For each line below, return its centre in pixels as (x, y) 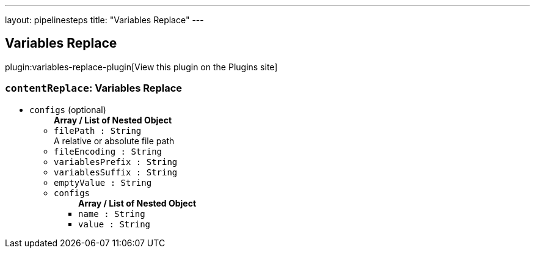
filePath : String (98, 130)
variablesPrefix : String (116, 162)
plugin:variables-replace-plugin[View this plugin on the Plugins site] (141, 67)
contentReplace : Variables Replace (94, 88)
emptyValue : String (103, 182)
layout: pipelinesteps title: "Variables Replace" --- (104, 20)
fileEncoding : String (108, 151)
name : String (112, 214)
